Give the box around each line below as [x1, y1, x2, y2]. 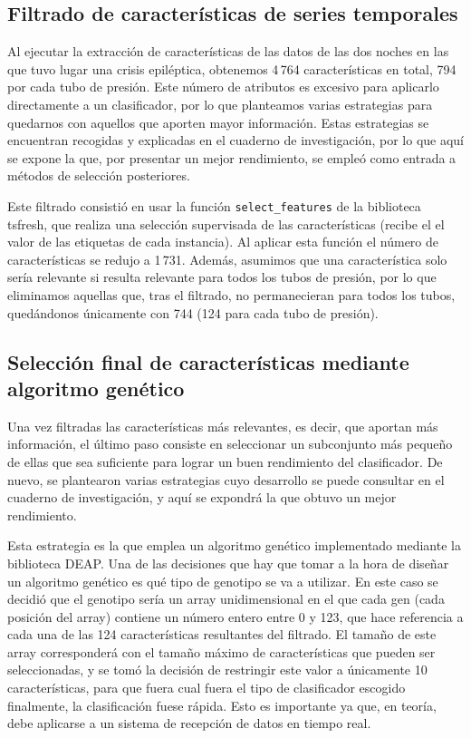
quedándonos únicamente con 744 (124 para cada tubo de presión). [7, 303, 379, 322]
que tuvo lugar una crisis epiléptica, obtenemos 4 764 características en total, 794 [7, 59, 457, 78]
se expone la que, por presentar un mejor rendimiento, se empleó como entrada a [7, 148, 457, 167]
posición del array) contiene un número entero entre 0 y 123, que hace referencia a [7, 607, 464, 626]
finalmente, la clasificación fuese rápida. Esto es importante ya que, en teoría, [7, 695, 437, 714]
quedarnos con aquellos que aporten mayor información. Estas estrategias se [7, 112, 429, 131]
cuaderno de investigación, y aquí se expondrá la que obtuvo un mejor [7, 488, 397, 507]
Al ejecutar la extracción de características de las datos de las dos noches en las [7, 42, 449, 61]
